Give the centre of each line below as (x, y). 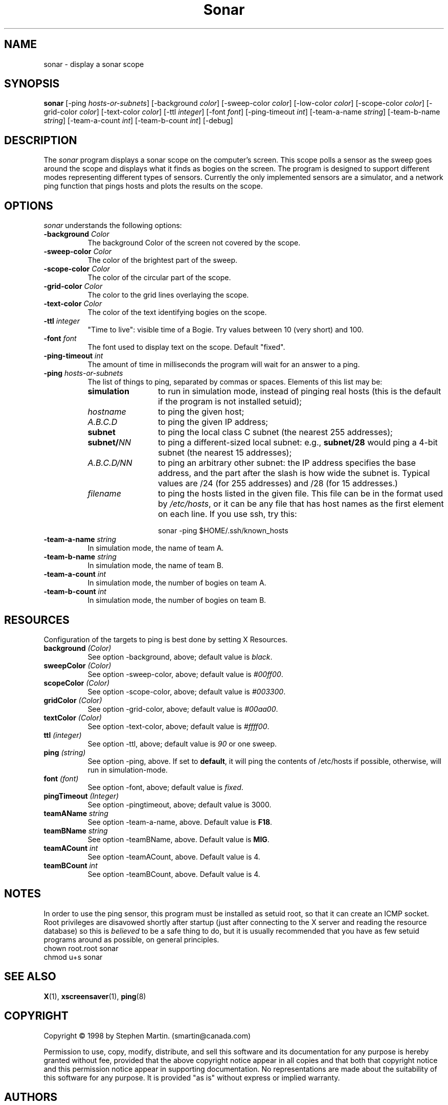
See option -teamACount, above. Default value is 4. (174, 856)
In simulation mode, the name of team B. (155, 566)
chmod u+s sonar (73, 957)
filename (104, 494)
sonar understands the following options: (113, 225)
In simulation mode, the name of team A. (156, 548)
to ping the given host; (201, 412)
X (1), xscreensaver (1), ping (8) (95, 996)
